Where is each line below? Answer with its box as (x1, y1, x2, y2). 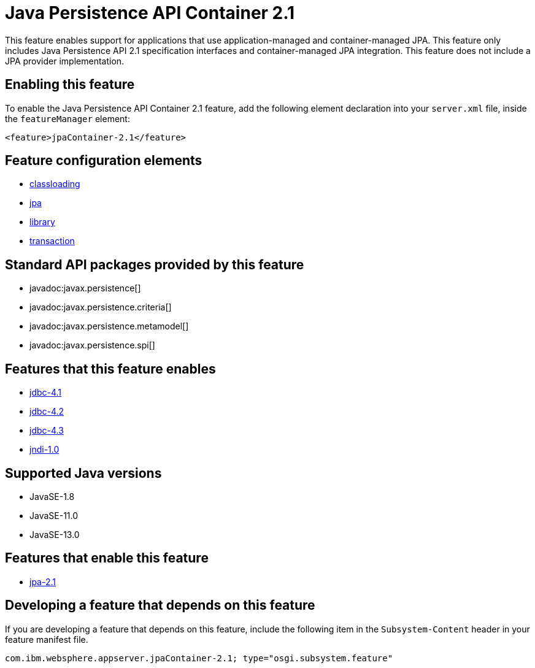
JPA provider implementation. (5, 55, 125, 66)
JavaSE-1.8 (29, 491, 75, 502)
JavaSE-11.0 (29, 510, 79, 521)
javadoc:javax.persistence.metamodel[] (29, 321, 189, 332)
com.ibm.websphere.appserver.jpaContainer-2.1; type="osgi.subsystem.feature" (5, 653, 393, 663)
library (29, 217, 55, 228)
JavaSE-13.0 (29, 529, 80, 540)
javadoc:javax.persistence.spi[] (29, 340, 155, 351)
